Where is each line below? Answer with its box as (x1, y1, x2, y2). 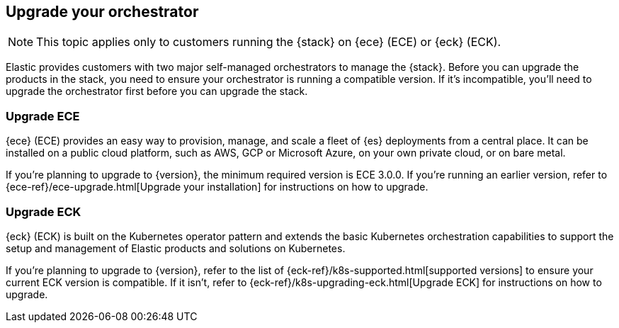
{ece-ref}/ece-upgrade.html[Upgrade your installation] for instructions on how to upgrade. (6, 181, 428, 193)
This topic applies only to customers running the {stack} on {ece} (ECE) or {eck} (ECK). (36, 35, 501, 50)
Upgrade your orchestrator (6, 3, 199, 21)
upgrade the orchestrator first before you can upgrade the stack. (6, 85, 308, 98)
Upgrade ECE (6, 108, 80, 123)
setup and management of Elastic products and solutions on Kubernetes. (6, 242, 346, 254)
